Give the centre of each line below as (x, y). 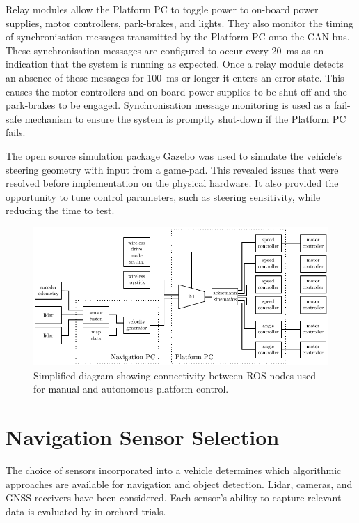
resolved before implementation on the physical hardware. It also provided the (172, 183)
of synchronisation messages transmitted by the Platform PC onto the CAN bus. (178, 37)
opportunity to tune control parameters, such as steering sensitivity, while (163, 196)
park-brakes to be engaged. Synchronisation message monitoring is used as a (168, 105)
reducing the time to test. (60, 210)
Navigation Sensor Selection (143, 437)
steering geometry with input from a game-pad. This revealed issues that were (172, 169)
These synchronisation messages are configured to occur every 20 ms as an (165, 50)
